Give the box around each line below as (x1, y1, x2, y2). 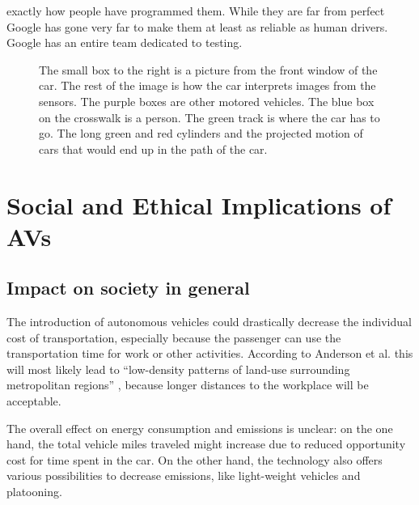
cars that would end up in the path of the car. (39, 140, 268, 157)
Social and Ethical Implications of (6, 188, 391, 221)
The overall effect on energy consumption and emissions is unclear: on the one (6, 419, 393, 436)
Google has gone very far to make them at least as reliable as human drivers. (6, 18, 388, 35)
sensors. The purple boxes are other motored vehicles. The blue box (39, 92, 375, 109)
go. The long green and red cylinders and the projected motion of (39, 125, 363, 142)
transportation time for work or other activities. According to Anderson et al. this (6, 345, 413, 362)
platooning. (6, 483, 62, 500)
